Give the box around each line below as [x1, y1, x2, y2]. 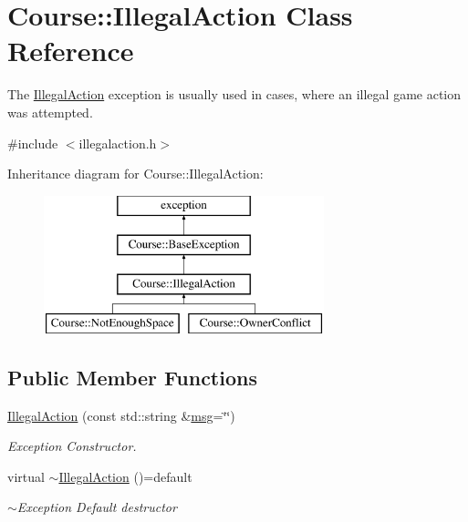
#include [7, 133, 58, 152]
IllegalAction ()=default [58, 466, 192, 486]
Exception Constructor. [7, 436, 137, 455]
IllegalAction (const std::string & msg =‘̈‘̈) [7, 405, 235, 425]
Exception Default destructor [16, 497, 177, 517]
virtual [7, 466, 45, 486]
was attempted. [7, 102, 93, 121]
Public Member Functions [7, 363, 257, 391]
